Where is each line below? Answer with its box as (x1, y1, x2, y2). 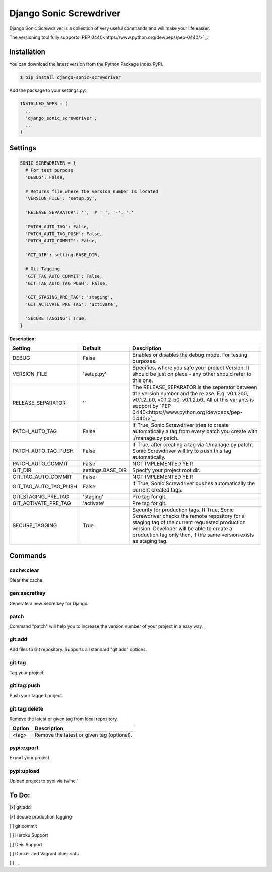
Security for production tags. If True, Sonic (132, 506, 234, 513)
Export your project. (9, 755, 51, 761)
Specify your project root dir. (132, 467, 201, 474)
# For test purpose (25, 167, 74, 173)
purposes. (132, 358, 157, 365)
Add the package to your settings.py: (9, 87, 87, 93)
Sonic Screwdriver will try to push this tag (132, 447, 232, 454)
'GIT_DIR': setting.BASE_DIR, (25, 252, 100, 258)
